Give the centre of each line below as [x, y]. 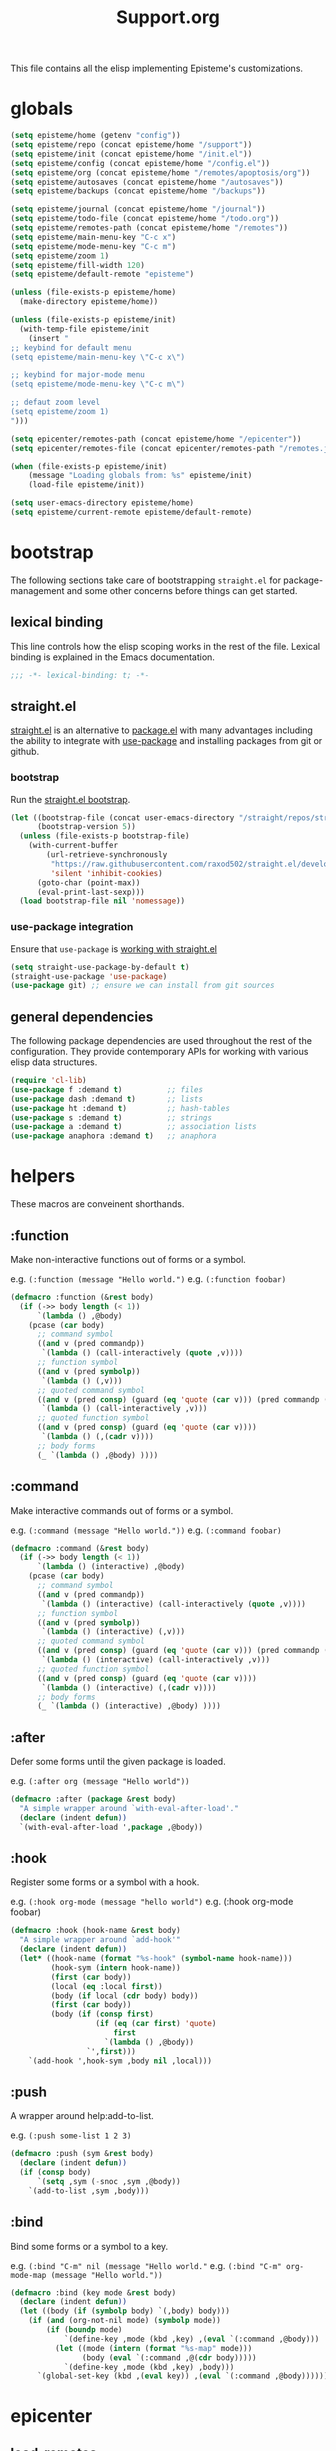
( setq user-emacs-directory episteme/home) [102, 503]
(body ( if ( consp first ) [102, 2014]
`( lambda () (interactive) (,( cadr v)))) [129, 1687]
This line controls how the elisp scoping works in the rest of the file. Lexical [165, 646]
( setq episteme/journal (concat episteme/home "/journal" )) [138, 209]
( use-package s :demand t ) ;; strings [111, 1117]
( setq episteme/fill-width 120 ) [77, 265]
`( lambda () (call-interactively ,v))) [124, 1409]
